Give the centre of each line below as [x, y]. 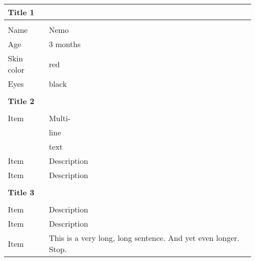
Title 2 [21, 101]
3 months [65, 44]
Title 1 [21, 12]
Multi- [60, 118]
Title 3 [21, 192]
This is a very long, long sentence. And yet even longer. [144, 238]
